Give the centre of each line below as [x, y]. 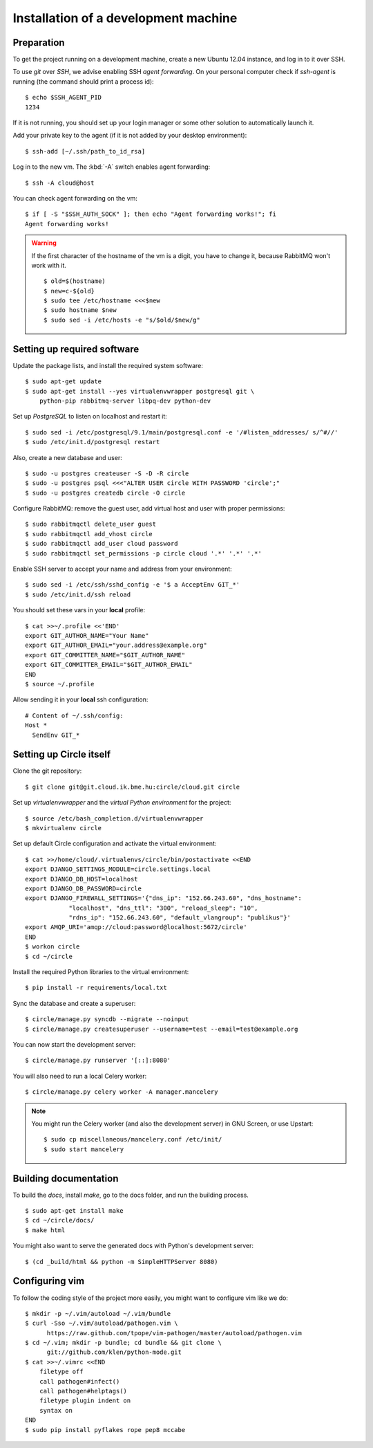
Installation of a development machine [125, 18]
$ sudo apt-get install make [74, 1211]
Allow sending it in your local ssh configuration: [80, 699]
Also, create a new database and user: [67, 457]
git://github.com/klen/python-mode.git [114, 1352]
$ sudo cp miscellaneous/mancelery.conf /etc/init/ [133, 1139]
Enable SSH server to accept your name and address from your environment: [123, 569]
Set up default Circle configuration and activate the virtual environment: [115, 843]
